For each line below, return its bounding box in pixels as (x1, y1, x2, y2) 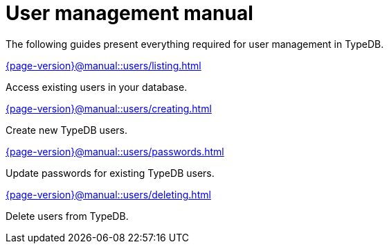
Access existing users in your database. (6, 80, 188, 93)
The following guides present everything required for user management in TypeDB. (6, 37, 384, 50)
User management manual (6, 1, 253, 25)
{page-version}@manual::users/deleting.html (6, 188, 211, 200)
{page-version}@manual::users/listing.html (6, 59, 201, 71)
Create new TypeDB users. (6, 123, 128, 136)
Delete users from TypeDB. (6, 209, 129, 222)
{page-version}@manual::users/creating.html (6, 102, 212, 114)
